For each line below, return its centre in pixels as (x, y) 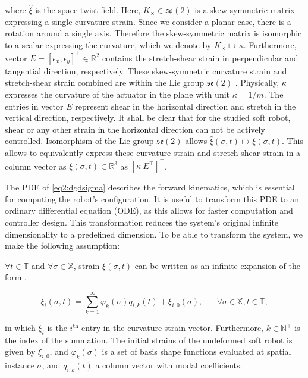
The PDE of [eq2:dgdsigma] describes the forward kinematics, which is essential (150, 187)
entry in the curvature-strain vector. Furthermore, (172, 327)
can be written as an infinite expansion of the (217, 265)
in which (20, 327)
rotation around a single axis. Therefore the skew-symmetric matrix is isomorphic (153, 33)
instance (20, 365)
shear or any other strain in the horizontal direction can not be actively (135, 129)
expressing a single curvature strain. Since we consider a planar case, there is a (148, 21)
